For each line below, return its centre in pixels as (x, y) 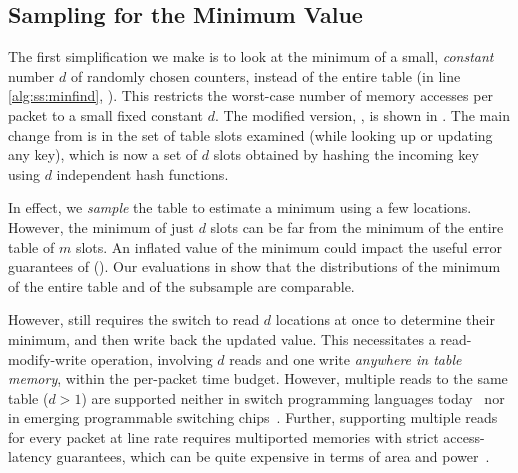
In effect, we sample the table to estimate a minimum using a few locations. (240, 207)
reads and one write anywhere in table (345, 358)
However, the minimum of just (101, 226)
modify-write (47, 358)
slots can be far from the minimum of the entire (357, 226)
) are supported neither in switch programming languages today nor (293, 397)
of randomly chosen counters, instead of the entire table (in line (265, 75)
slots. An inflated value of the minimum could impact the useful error (289, 246)
